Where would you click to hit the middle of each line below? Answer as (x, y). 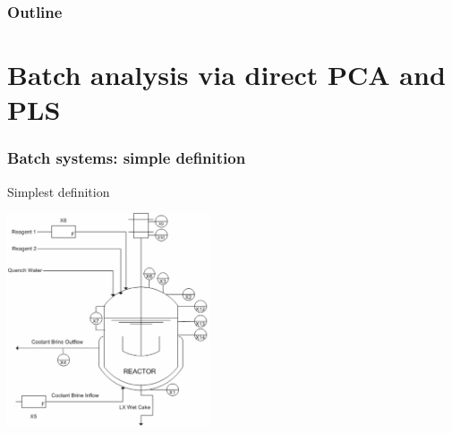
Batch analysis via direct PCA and (226, 75)
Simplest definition (59, 191)
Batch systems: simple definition (127, 158)
